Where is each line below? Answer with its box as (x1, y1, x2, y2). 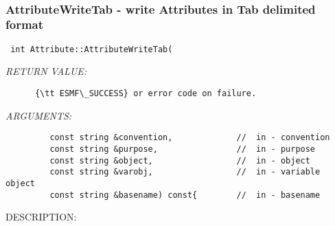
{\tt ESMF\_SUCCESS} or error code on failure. (34, 88, 257, 98)
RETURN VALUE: (5, 64, 87, 78)
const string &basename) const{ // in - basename (49, 190, 321, 200)
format (5, 16, 44, 33)
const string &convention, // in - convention (49, 133, 330, 143)
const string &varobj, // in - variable (49, 167, 321, 177)
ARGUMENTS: (5, 108, 72, 122)
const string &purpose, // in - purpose (49, 144, 316, 154)
